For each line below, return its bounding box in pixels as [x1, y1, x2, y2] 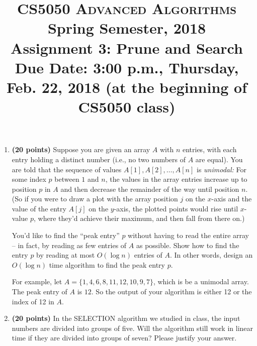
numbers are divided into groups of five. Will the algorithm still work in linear [12, 322, 253, 333]
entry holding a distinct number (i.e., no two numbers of [12, 154, 186, 164]
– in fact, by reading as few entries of [12, 240, 127, 250]
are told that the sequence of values [12, 164, 122, 174]
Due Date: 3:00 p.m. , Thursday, [15, 57, 239, 77]
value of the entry [12, 203, 66, 213]
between [54, 174, 79, 184]
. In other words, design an [169, 250, 253, 260]
